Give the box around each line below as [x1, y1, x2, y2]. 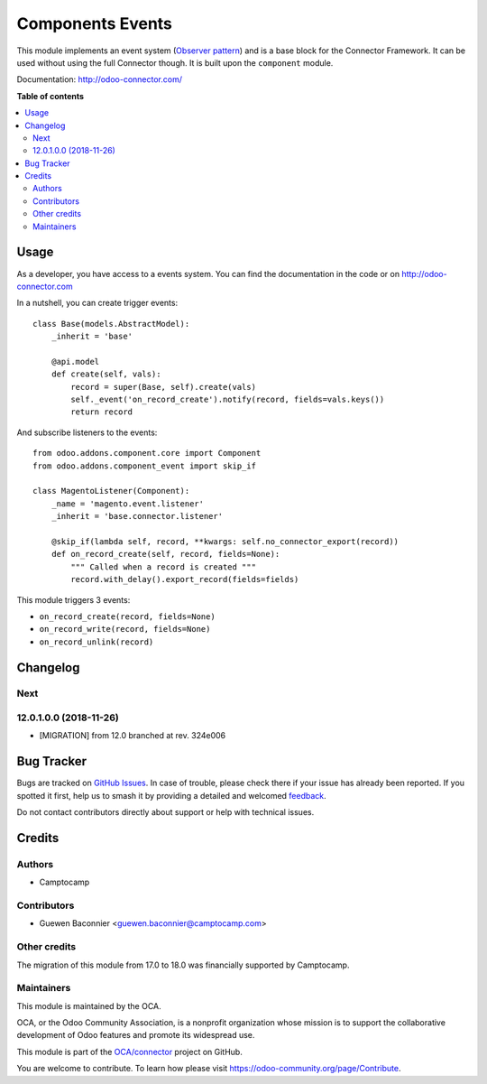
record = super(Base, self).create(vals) [70, 382, 257, 392]
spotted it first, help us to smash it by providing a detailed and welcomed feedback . [16, 790, 326, 801]
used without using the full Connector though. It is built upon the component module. [16, 57, 334, 68]
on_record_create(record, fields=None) [39, 611, 216, 622]
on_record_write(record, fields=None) [39, 624, 211, 635]
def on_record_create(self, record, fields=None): [51, 549, 280, 560]
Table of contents [16, 90, 85, 101]
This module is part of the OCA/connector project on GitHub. [16, 1046, 243, 1057]
